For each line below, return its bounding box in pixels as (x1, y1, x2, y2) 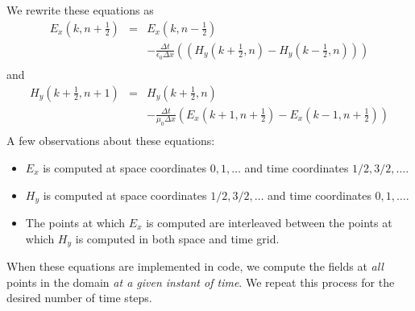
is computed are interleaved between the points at (146, 214, 392, 231)
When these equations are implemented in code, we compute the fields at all (6, 258, 384, 275)
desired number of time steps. (6, 289, 152, 306)
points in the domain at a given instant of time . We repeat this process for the (6, 273, 395, 290)
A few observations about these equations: (6, 132, 215, 149)
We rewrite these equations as (6, 2, 154, 18)
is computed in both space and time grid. (75, 230, 280, 247)
